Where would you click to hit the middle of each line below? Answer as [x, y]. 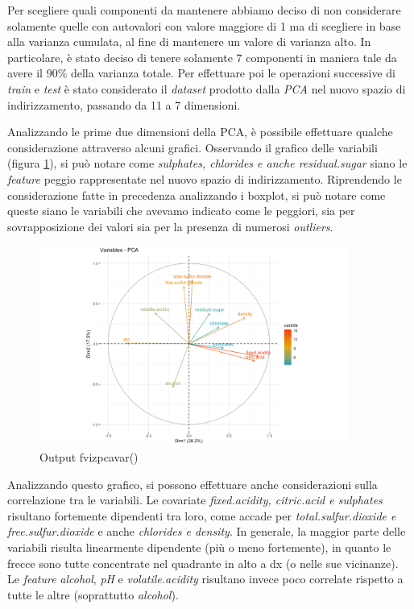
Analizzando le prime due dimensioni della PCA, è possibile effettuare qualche [200, 132]
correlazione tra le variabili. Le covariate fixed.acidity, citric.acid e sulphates [195, 500]
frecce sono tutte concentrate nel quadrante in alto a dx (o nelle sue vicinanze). [203, 563]
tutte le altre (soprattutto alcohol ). [93, 594]
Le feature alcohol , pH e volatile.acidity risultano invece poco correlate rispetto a [205, 579]
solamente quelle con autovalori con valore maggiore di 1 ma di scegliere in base [204, 25]
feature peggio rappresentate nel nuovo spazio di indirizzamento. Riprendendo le [205, 178]
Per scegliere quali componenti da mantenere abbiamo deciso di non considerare [204, 10]
